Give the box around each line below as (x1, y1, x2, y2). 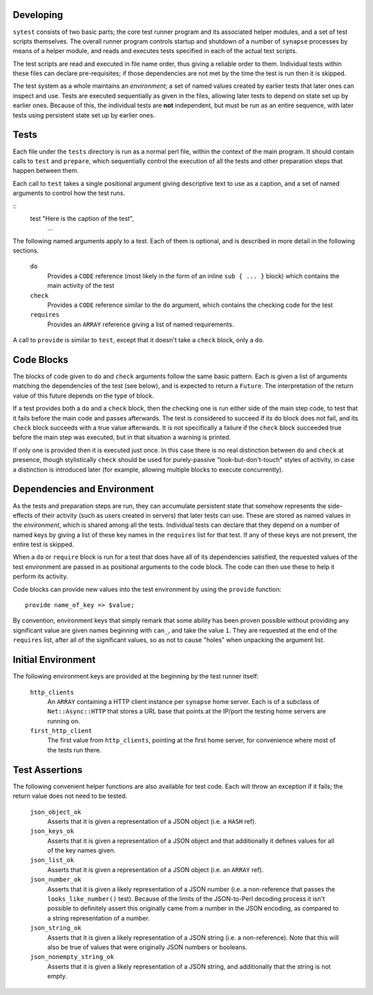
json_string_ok (30, 924, 82, 932)
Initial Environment (12, 654, 96, 666)
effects (12, 511, 33, 519)
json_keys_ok (30, 827, 75, 835)
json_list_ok (30, 856, 75, 864)
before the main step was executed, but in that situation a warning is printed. (12, 433, 231, 442)
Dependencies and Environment (12, 483, 155, 495)
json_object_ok (30, 808, 82, 816)
